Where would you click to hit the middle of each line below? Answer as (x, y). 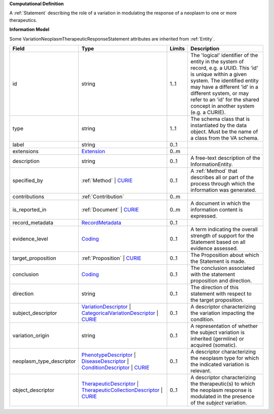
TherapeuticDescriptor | (110, 384)
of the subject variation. (219, 402)
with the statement (213, 274)
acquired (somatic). (214, 345)
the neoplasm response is (221, 390)
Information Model (29, 29)
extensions (26, 151)
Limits (177, 48)
